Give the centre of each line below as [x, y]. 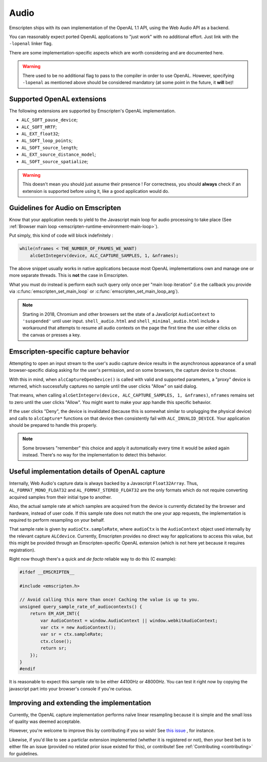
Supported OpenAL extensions [58, 99]
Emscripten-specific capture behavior [69, 351]
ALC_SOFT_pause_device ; [50, 120]
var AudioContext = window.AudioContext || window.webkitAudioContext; [129, 620]
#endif [27, 669]
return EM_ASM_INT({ [55, 614]
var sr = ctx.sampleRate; [72, 634]
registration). [22, 550]
